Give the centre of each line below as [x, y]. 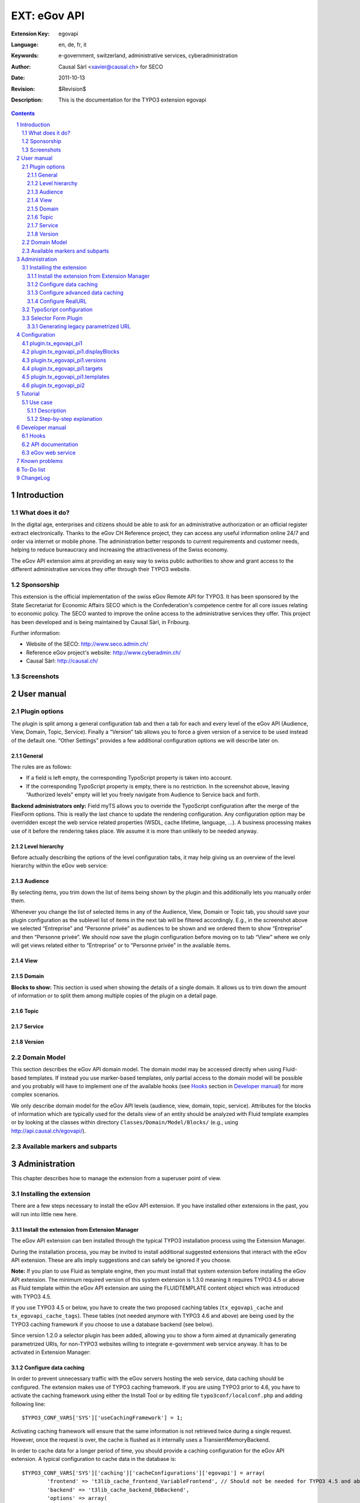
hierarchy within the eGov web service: [59, 866]
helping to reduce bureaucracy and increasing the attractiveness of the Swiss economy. [120, 549]
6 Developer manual [41, 427]
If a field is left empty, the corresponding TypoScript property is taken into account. [129, 778]
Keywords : [25, 56]
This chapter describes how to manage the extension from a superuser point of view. [116, 1178]
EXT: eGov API [48, 16]
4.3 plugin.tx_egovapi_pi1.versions [64, 360]
